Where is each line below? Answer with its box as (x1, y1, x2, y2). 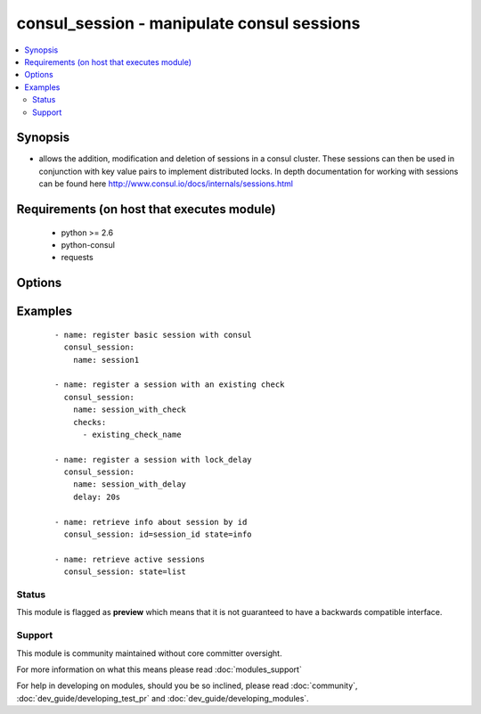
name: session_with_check (72, 405, 187, 414)
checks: (72, 417, 107, 427)
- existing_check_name (82, 429, 182, 439)
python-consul (61, 239, 116, 250)
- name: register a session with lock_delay (54, 455, 253, 464)
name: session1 (72, 355, 140, 365)
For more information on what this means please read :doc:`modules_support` (16, 664, 302, 675)
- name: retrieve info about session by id (54, 517, 248, 527)
